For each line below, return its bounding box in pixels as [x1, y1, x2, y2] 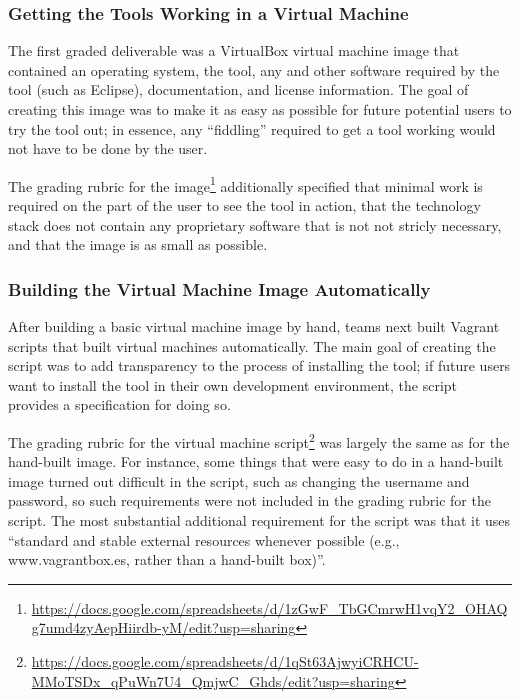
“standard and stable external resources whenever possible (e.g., [8, 529, 400, 550]
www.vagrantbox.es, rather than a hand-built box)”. [8, 549, 326, 570]
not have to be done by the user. [8, 138, 208, 159]
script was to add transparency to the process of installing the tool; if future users [8, 355, 511, 376]
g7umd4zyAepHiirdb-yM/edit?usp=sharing [31, 617, 296, 638]
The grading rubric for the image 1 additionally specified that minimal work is [8, 172, 483, 196]
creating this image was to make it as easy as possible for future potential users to [8, 99, 512, 119]
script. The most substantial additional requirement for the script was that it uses [8, 510, 511, 531]
